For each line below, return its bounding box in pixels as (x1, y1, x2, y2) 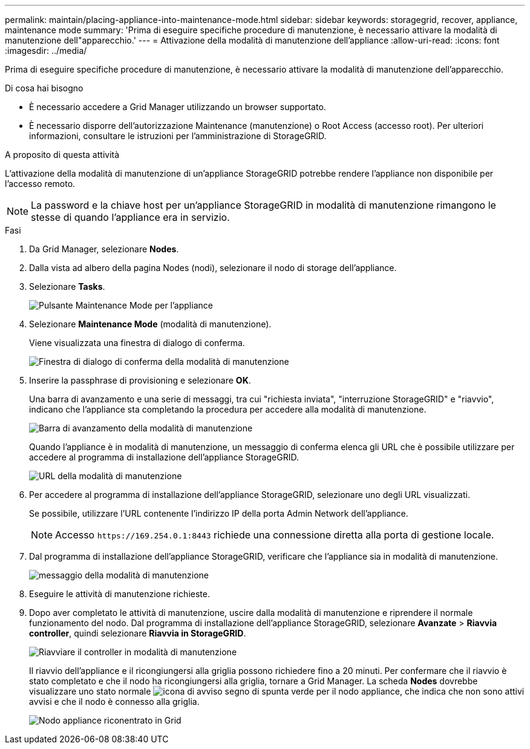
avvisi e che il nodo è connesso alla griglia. (29, 696, 200, 707)
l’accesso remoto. (5, 178, 76, 189)
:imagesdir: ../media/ (5, 45, 87, 56)
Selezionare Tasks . (29, 281, 105, 292)
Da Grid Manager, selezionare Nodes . (29, 244, 179, 254)
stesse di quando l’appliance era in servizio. (31, 211, 230, 223)
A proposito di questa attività (5, 149, 120, 160)
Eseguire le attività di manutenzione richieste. (29, 589, 210, 599)
